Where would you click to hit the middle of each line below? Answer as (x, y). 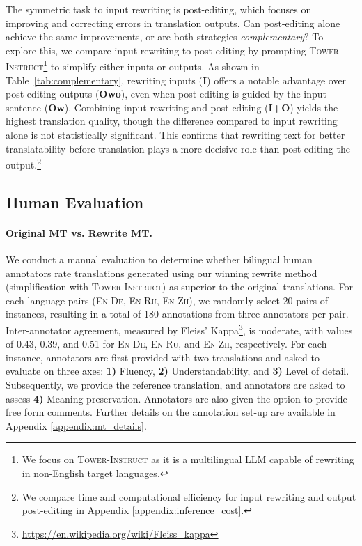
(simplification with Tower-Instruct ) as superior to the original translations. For (179, 287)
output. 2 (23, 163)
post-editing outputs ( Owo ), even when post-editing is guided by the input (166, 94)
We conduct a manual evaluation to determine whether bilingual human (159, 259)
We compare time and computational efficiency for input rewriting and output (189, 496)
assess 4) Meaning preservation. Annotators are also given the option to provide (176, 398)
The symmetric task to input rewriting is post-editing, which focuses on (159, 9)
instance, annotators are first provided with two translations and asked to (163, 357)
